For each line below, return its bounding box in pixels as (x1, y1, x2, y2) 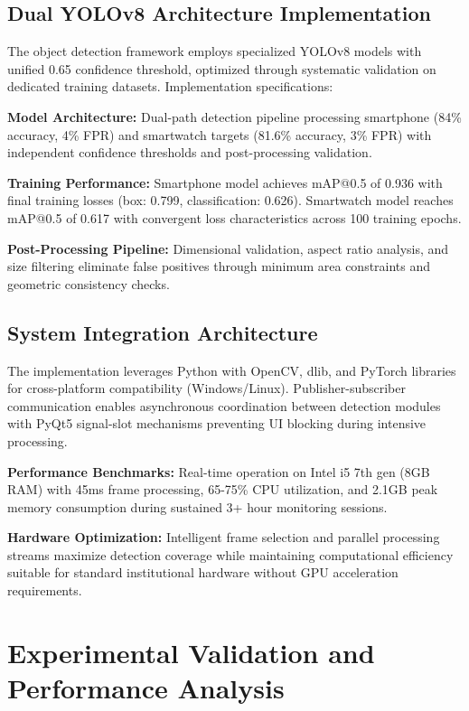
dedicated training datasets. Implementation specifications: (7, 77, 333, 96)
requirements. (7, 581, 82, 600)
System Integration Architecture (7, 318, 318, 346)
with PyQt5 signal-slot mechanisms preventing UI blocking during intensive (7, 414, 427, 433)
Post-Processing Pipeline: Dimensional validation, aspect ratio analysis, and (7, 239, 449, 257)
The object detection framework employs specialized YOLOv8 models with (7, 42, 422, 61)
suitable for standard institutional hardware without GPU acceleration (7, 563, 399, 582)
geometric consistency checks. (7, 274, 170, 293)
